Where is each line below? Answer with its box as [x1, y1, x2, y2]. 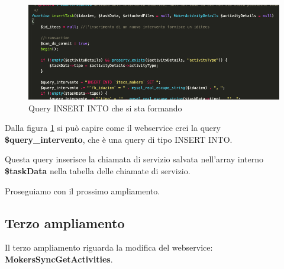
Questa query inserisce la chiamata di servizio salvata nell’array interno [5, 153, 263, 165]
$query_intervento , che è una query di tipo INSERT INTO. [5, 133, 233, 145]
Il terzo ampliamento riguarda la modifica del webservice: [5, 241, 213, 254]
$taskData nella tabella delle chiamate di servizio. [5, 165, 191, 177]
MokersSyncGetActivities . [5, 252, 113, 265]
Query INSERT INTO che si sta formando [28, 101, 182, 114]
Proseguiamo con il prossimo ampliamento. [5, 184, 160, 197]
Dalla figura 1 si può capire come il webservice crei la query [5, 121, 221, 134]
